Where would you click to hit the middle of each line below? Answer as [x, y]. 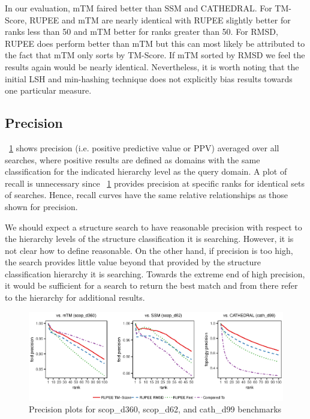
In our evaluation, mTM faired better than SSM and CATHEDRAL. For [139, 8]
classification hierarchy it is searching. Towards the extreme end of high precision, [155, 273]
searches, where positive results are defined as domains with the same [133, 159]
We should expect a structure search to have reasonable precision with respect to [154, 227]
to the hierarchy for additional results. [75, 297]
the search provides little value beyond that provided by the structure [133, 262]
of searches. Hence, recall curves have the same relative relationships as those [147, 195]
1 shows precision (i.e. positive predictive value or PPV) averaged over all [144, 147]
